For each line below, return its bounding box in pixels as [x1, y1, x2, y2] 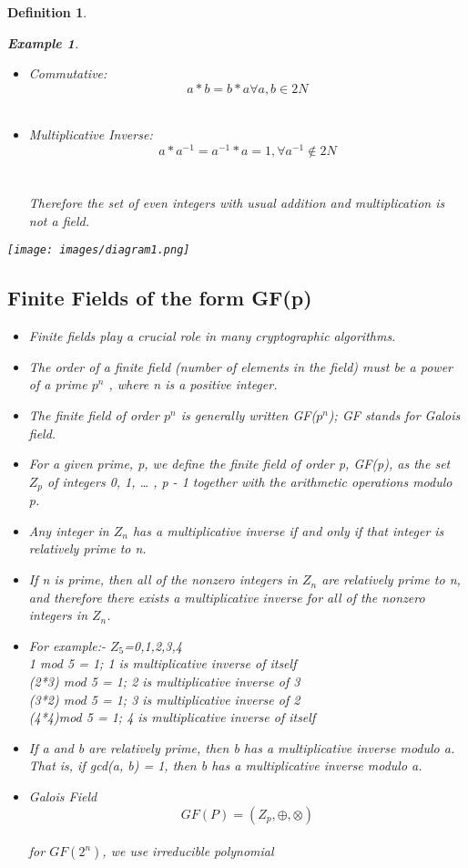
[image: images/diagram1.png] [7, 243, 190, 257]
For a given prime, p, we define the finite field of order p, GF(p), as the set [28, 454, 451, 473]
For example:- [28, 635, 106, 655]
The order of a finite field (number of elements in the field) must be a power [28, 356, 453, 376]
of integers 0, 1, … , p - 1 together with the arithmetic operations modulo [47, 471, 453, 491]
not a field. [28, 211, 89, 230]
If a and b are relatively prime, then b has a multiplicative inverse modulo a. [28, 738, 455, 757]
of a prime [28, 375, 87, 394]
